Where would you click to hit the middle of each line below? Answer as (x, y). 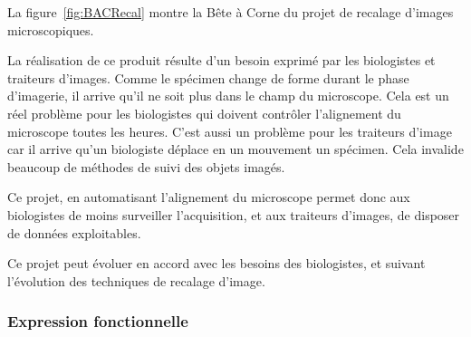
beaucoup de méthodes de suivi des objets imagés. (146, 166)
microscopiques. (51, 29)
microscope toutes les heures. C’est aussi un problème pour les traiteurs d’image (230, 131)
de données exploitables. (74, 232)
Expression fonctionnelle (98, 321)
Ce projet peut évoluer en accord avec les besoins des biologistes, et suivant (216, 263)
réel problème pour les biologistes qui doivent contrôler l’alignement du (204, 113)
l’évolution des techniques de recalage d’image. (136, 280)
